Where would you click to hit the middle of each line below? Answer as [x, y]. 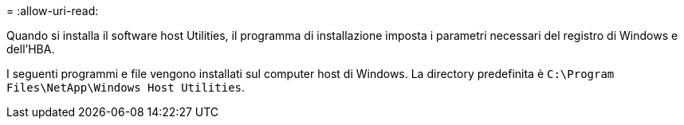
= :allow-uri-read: [53, 11]
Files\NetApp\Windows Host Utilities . [126, 87]
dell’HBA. [31, 49]
